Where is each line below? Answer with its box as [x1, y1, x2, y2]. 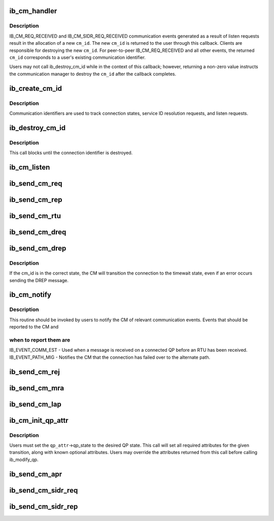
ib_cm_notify [9, 290, 52, 299]
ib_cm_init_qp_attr [9, 416, 68, 424]
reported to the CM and [9, 324, 59, 330]
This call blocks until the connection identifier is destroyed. [9, 150, 133, 156]
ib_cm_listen [9, 163, 50, 171]
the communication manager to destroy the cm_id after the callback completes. [9, 71, 177, 77]
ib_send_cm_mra [9, 384, 64, 392]
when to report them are [9, 336, 71, 343]
